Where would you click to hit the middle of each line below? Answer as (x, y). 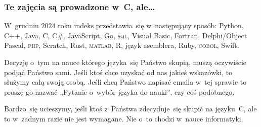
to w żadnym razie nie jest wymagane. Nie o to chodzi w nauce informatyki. (124, 118)
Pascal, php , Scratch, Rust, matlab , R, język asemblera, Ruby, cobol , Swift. (122, 45)
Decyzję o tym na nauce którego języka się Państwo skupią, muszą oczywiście (125, 62)
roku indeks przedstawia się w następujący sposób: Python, (151, 25)
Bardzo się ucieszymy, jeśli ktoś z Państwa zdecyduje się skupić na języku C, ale (130, 109)
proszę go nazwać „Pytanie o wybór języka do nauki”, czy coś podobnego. (119, 91)
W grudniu (21, 25)
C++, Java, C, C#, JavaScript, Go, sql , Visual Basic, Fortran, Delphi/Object (126, 35)
